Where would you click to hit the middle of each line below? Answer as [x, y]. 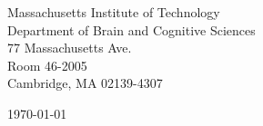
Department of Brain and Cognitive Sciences [131, 29]
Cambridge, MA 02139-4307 [85, 83]
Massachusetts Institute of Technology [114, 12]
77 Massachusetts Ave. [70, 48]
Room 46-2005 [47, 65]
